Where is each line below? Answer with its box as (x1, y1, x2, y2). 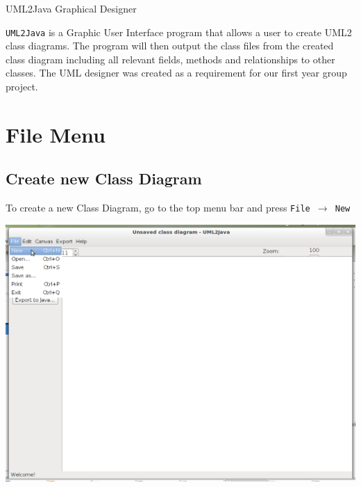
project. (6, 79, 38, 94)
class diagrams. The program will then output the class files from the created (6, 38, 334, 53)
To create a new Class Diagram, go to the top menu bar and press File (6, 200, 310, 215)
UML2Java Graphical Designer (6, 1, 137, 15)
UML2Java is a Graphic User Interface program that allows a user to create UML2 (6, 24, 352, 39)
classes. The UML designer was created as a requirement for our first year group (6, 65, 347, 80)
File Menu (6, 120, 106, 148)
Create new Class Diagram (6, 168, 202, 189)
